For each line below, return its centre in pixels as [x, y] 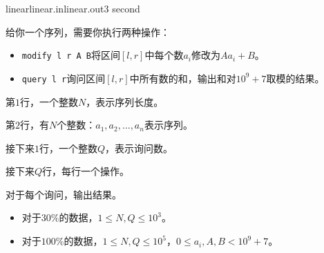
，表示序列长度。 [125, 101]
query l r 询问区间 [64, 78]
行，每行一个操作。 [86, 171]
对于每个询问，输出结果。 [64, 194]
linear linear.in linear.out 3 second [73, 8]
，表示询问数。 [139, 148]
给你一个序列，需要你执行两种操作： [88, 31]
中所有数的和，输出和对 [183, 78]
